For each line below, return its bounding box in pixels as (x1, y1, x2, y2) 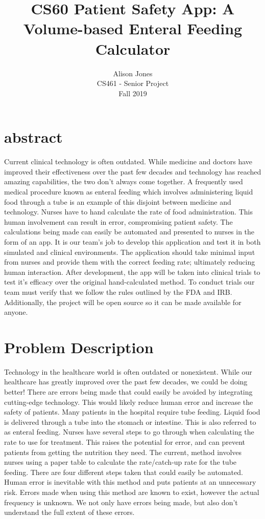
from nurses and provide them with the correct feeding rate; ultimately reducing (4, 256, 255, 267)
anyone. (4, 307, 28, 317)
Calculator (95, 38, 171, 59)
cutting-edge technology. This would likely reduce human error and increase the (4, 396, 253, 407)
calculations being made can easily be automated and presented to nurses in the (4, 226, 255, 237)
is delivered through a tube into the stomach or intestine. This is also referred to (4, 416, 256, 427)
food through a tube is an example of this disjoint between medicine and (4, 196, 231, 207)
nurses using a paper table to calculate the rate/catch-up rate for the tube (4, 457, 237, 467)
